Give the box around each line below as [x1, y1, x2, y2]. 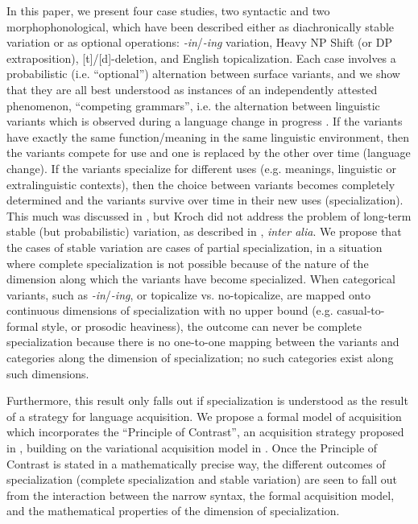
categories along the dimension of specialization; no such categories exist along [6, 349, 394, 366]
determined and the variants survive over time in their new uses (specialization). [6, 192, 404, 208]
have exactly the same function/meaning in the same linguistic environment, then [6, 128, 409, 145]
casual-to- [337, 302, 385, 319]
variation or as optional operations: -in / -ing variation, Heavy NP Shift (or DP [6, 34, 392, 51]
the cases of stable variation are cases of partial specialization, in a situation [6, 238, 383, 255]
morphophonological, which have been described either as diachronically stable [6, 18, 395, 35]
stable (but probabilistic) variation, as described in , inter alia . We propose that [6, 223, 402, 240]
